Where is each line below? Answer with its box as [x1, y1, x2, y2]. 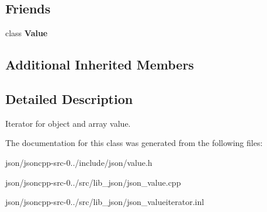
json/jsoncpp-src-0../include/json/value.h [5, 156, 152, 168]
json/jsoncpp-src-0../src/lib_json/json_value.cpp [5, 176, 181, 188]
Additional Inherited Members [5, 55, 194, 74]
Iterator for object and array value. [5, 117, 131, 129]
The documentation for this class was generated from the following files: [5, 137, 263, 149]
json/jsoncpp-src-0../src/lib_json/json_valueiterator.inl [5, 196, 204, 208]
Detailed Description [5, 89, 133, 107]
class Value [5, 27, 48, 39]
